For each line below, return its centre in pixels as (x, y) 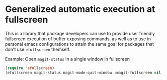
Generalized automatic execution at (80, 9)
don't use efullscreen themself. (38, 49)
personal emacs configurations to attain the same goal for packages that (80, 44)
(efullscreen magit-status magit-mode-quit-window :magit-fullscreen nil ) (84, 73)
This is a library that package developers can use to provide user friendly (80, 33)
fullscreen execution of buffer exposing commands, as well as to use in (78, 39)
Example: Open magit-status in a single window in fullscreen (68, 59)
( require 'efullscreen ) (30, 68)
